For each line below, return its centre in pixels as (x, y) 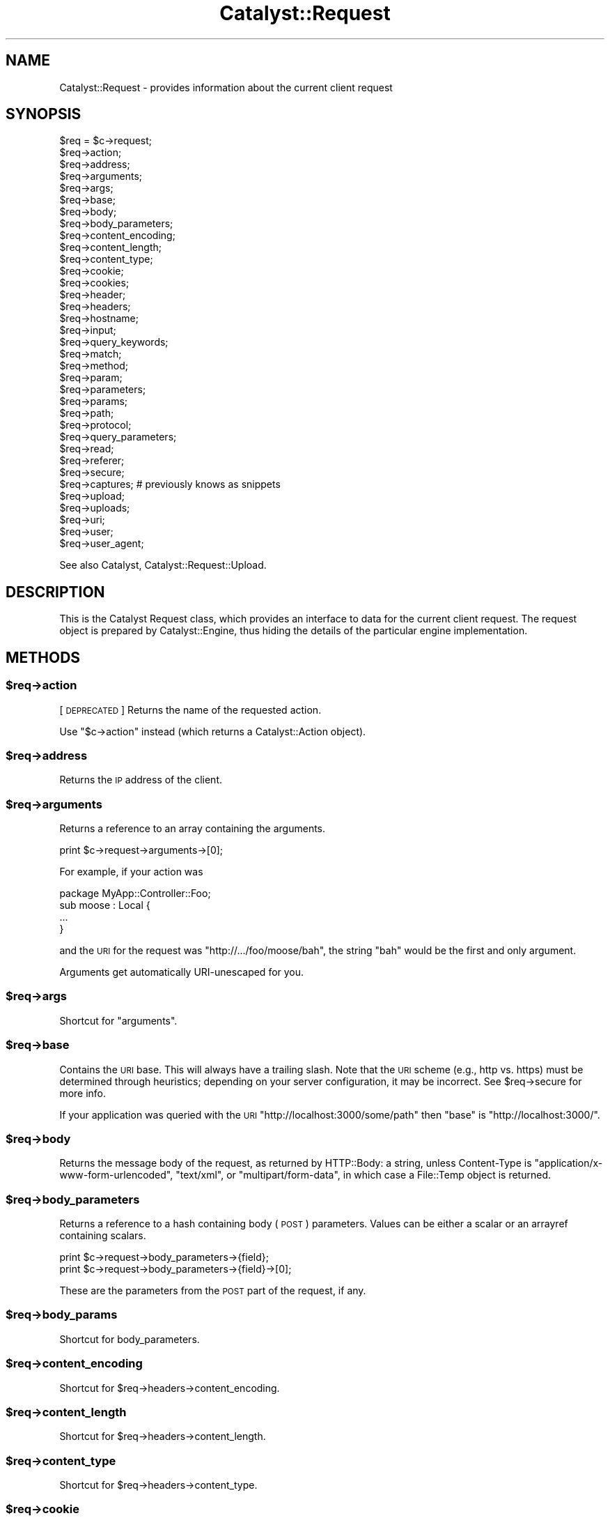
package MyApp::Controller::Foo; (135, 893)
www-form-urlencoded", (116, 1175)
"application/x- (569, 1163)
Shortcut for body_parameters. (130, 1339)
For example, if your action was (131, 872)
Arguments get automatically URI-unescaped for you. (182, 972)
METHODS (43, 657)
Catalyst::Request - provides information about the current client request (226, 87)
